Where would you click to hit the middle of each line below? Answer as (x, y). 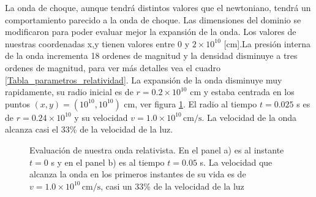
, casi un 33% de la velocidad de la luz (172, 186)
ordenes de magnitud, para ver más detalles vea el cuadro (113, 67)
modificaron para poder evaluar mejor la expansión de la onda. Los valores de (151, 32)
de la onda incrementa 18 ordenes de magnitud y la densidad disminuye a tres (151, 56)
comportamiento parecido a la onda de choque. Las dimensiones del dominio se (153, 19)
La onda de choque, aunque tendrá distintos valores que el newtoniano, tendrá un (158, 7)
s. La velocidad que (236, 162)
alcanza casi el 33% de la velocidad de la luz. (89, 129)
